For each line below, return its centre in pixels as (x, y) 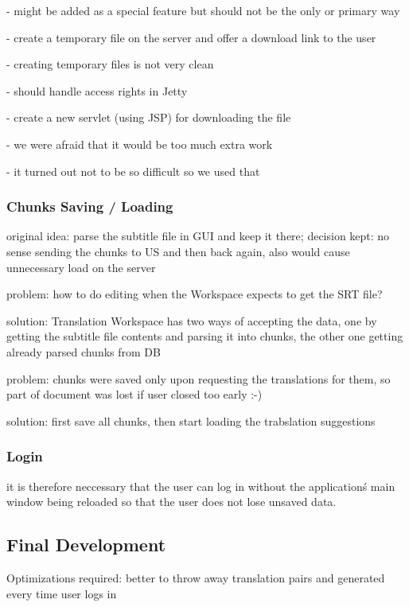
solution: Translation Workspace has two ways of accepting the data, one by (192, 320)
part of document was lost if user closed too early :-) (134, 394)
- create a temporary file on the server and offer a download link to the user (191, 37)
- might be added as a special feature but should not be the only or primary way (203, 10)
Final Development (86, 545)
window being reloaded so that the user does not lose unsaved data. (171, 502)
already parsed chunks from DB (84, 351)
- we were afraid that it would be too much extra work (140, 144)
